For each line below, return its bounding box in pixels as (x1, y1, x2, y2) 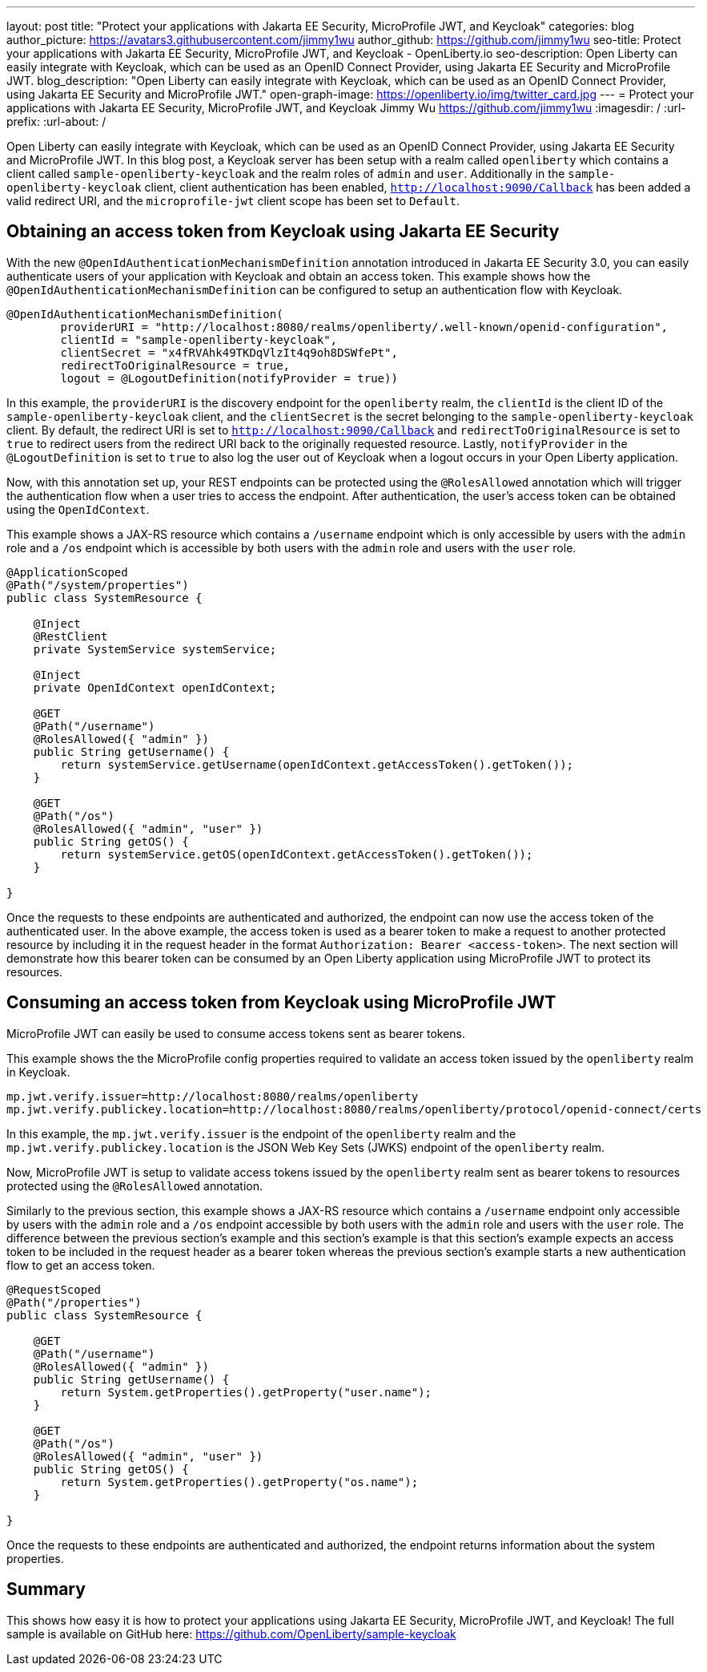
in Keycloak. (6, 1064, 70, 1079)
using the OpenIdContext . (6, 502, 150, 516)
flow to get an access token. (6, 1258, 155, 1272)
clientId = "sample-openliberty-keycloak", (60, 333, 338, 346)
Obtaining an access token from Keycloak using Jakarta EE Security (6, 221, 560, 242)
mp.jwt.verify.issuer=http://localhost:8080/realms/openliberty (6, 1089, 419, 1103)
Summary (6, 1579, 86, 1600)
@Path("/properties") (6, 1295, 142, 1309)
